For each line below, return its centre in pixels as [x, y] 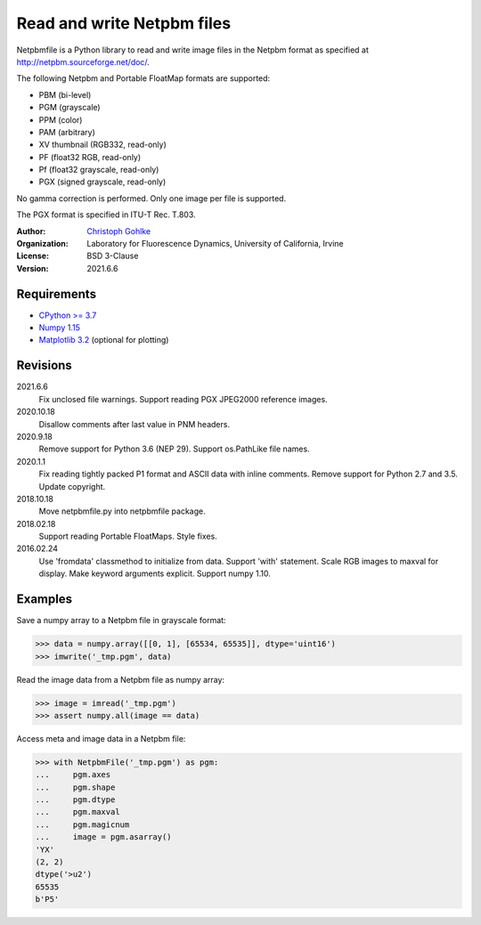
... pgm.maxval [77, 812]
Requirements [57, 294]
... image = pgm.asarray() [104, 837]
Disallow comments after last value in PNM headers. [135, 424]
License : [33, 256]
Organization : [42, 244]
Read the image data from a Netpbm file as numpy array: [121, 679]
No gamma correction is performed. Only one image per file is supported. [151, 198]
